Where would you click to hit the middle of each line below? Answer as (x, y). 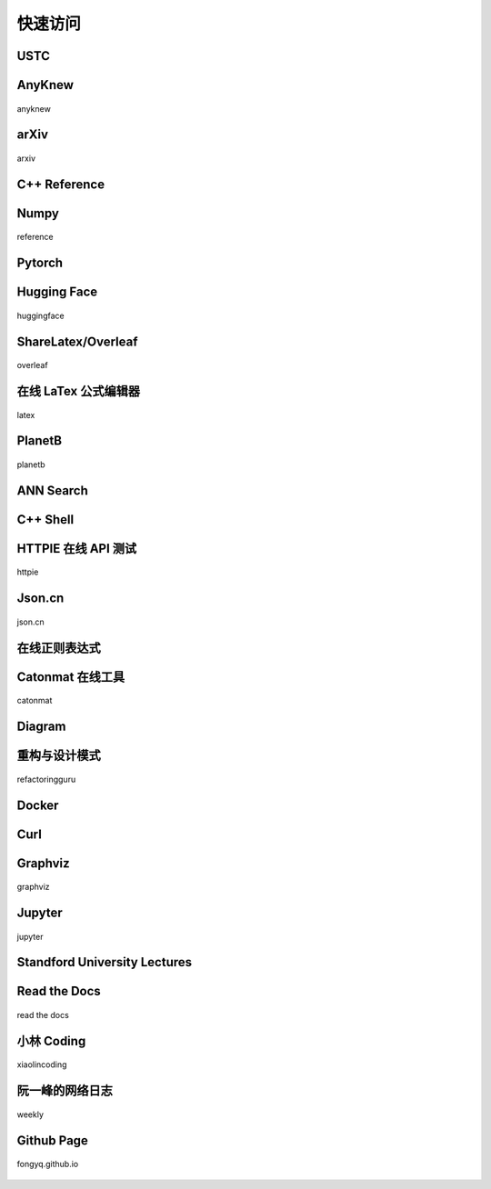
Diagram (41, 727)
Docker (38, 805)
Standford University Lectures (105, 962)
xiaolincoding (42, 1064)
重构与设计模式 (59, 756)
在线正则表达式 (59, 648)
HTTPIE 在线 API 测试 (77, 549)
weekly (30, 1114)
